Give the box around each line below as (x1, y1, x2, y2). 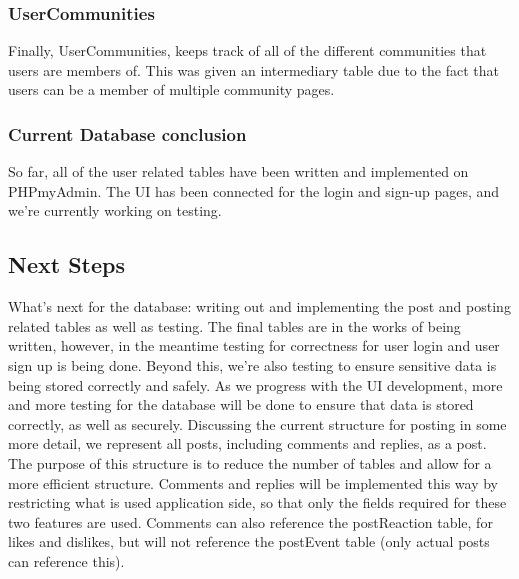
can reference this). (8, 550, 125, 571)
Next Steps (8, 249, 125, 280)
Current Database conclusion (8, 121, 247, 146)
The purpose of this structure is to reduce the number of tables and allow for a (8, 452, 492, 473)
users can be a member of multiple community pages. (8, 79, 335, 100)
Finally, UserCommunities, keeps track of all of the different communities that (8, 40, 487, 61)
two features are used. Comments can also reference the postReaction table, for (8, 511, 493, 532)
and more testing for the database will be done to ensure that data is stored (8, 394, 474, 415)
